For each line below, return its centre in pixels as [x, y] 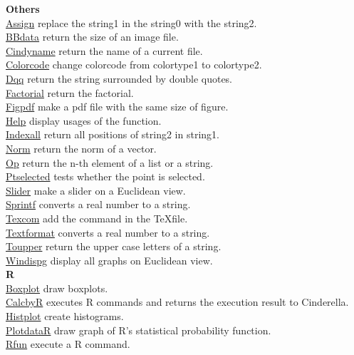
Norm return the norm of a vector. [81, 148]
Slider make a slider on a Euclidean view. [96, 190]
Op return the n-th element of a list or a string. [110, 162]
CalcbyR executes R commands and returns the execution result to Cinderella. [177, 302]
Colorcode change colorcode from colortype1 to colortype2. [134, 65]
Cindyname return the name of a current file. [104, 50]
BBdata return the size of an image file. [92, 37]
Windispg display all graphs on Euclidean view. [109, 260]
